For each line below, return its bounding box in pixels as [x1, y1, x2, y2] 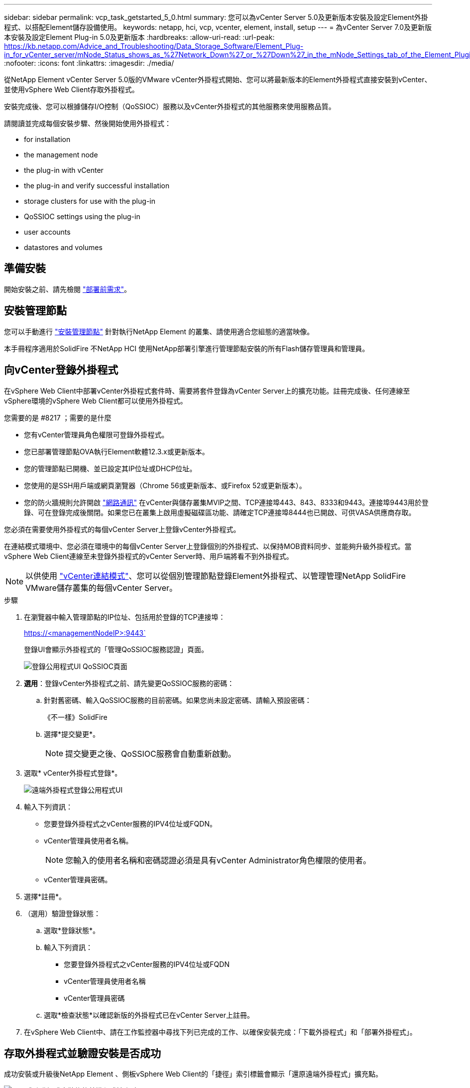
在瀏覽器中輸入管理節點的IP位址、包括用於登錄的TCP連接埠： [24, 612, 226, 621]
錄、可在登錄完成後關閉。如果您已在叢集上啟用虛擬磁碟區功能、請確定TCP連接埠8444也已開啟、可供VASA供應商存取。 [24, 508, 416, 517]
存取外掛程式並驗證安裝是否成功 [4, 1047, 161, 1060]
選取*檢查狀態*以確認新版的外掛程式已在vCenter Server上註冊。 [44, 1010, 254, 1019]
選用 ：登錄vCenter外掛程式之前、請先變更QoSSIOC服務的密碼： [24, 679, 235, 687]
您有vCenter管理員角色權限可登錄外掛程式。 [24, 430, 169, 439]
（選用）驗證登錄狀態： [24, 909, 101, 918]
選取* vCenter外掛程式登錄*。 [24, 768, 122, 777]
